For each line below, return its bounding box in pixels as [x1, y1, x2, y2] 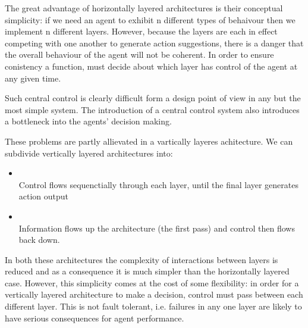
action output [18, 190, 69, 202]
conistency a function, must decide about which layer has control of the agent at [5, 60, 298, 72]
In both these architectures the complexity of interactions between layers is [5, 253, 278, 265]
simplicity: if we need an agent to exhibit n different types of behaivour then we [5, 13, 296, 26]
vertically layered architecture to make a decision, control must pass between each [5, 288, 303, 301]
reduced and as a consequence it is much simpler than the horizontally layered [5, 265, 290, 277]
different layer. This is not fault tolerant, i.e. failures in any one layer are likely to [5, 300, 302, 313]
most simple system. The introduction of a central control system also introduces [5, 103, 300, 115]
